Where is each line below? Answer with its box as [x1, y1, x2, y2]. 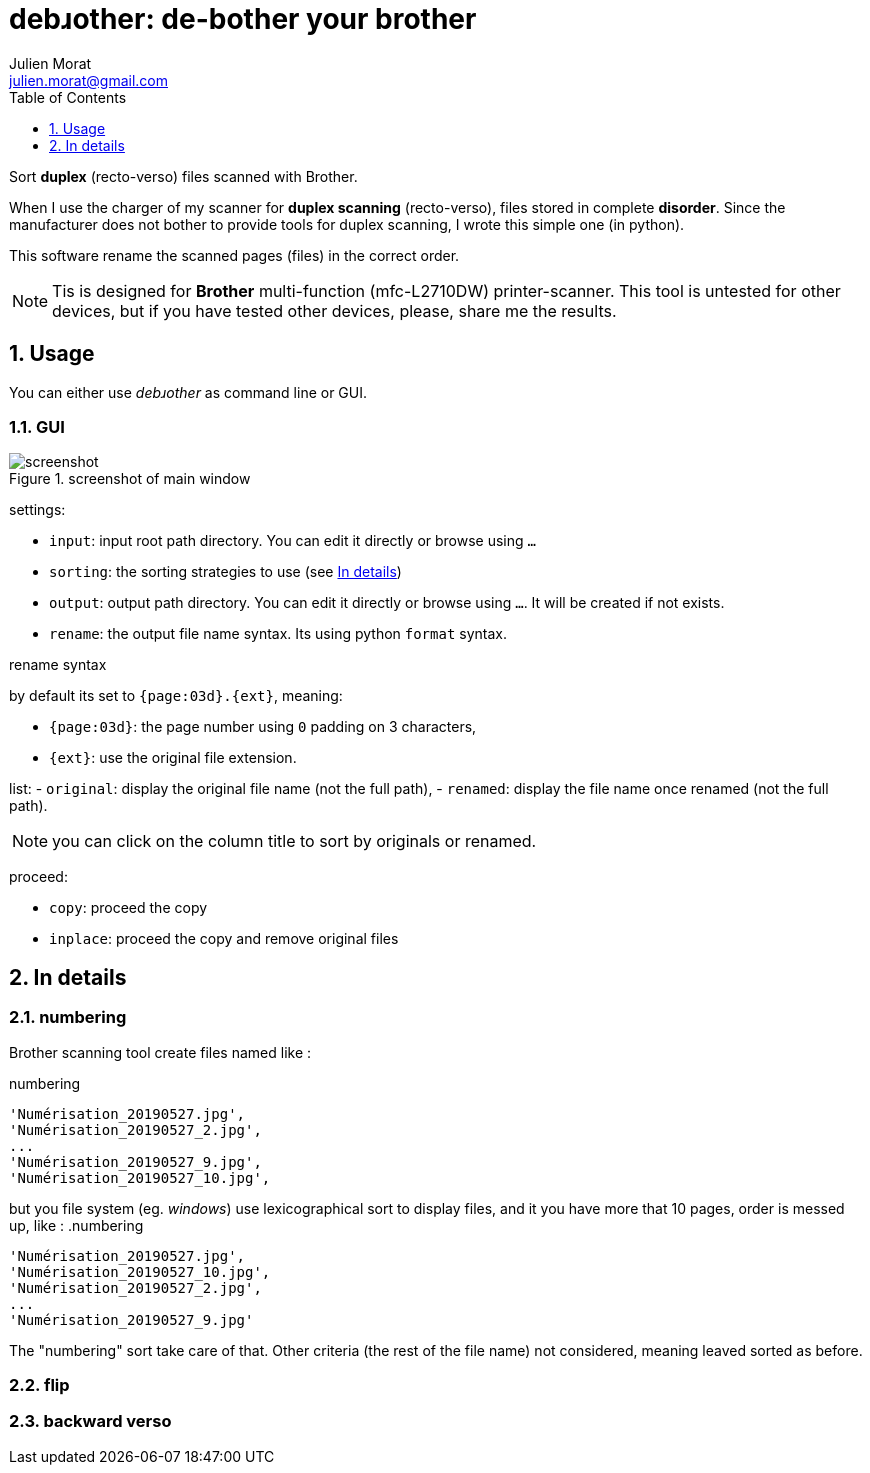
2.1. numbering [9, 1007, 127, 1028]
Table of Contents [9, 88, 127, 106]
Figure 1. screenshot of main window [9, 470, 251, 488]
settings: [9, 501, 66, 519]
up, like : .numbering [9, 1216, 144, 1234]
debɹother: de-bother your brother [9, 2, 477, 36]
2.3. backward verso [9, 1411, 172, 1432]
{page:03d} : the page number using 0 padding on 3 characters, [49, 718, 477, 736]
